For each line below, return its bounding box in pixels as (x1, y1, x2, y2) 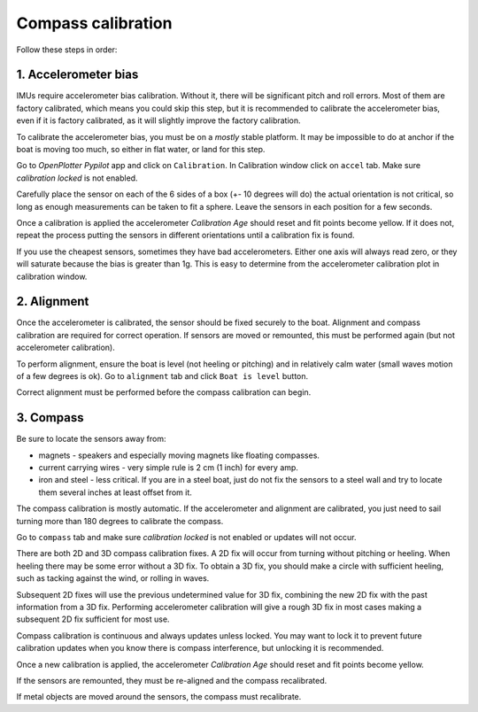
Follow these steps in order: (16, 44, 118, 55)
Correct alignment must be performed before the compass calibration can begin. (16, 387, 312, 398)
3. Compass (16, 410, 84, 425)
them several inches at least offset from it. (38, 487, 192, 498)
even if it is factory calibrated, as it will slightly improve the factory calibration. (16, 115, 301, 126)
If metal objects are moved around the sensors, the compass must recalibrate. (16, 692, 302, 702)
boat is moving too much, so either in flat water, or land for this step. (16, 144, 266, 155)
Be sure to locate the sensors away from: (16, 434, 167, 445)
